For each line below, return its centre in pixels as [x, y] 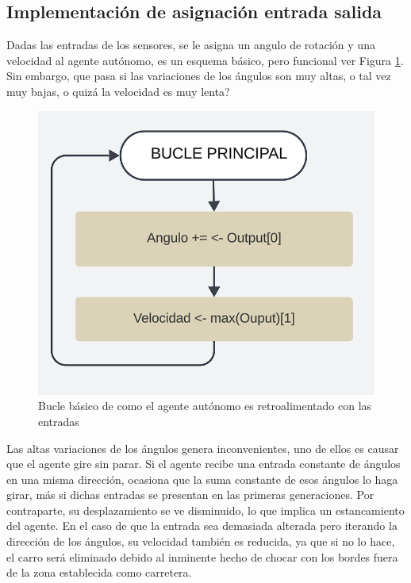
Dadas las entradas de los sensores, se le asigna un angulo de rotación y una [191, 45]
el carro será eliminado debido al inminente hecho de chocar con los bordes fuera [202, 556]
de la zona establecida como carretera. [99, 572]
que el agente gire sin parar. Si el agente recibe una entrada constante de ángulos [204, 464]
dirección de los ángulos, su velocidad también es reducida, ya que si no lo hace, [201, 541]
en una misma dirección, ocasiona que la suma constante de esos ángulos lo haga [202, 479]
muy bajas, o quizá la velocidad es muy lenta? [118, 91]
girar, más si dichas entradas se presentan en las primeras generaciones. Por [190, 495]
